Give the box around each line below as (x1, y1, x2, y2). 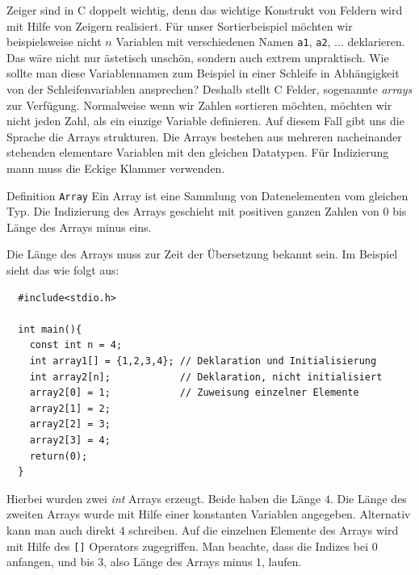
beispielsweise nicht (6, 33, 102, 50)
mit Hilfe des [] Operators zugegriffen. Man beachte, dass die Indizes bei (6, 537, 369, 554)
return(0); (29, 450, 88, 462)
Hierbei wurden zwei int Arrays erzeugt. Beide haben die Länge (6, 489, 321, 506)
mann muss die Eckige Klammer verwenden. (6, 160, 225, 176)
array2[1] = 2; (29, 402, 111, 414)
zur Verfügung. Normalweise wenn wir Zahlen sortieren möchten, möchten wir (6, 96, 392, 113)
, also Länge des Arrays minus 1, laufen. (103, 553, 302, 570)
